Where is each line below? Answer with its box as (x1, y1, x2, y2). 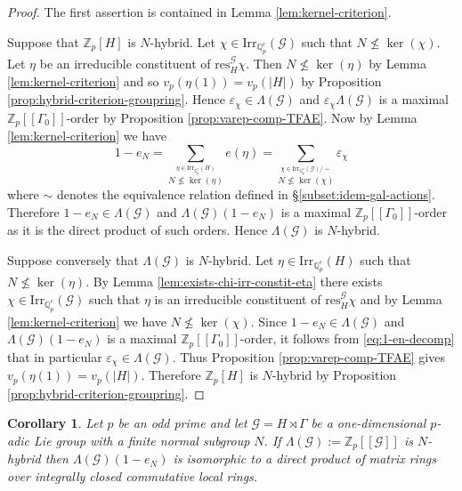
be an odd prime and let (118, 414, 247, 432)
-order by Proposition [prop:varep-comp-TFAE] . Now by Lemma (66, 108, 417, 126)
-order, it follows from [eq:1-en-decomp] (239, 329, 455, 348)
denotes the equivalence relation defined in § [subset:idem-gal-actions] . (56, 185, 435, 204)
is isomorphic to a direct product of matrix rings (173, 449, 436, 468)
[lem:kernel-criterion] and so (7, 71, 159, 90)
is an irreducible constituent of (154, 290, 321, 309)
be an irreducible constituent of (39, 54, 211, 73)
